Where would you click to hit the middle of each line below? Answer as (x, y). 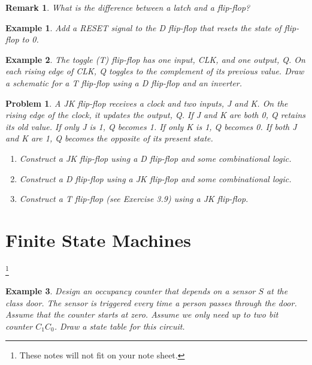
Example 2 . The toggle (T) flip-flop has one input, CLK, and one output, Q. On (155, 59)
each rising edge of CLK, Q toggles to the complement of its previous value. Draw (155, 71)
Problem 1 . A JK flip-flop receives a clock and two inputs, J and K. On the (147, 103)
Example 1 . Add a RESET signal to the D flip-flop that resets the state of (143, 27)
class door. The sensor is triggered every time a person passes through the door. (151, 302)
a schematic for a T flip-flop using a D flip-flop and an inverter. (124, 82)
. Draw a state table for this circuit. (119, 326)
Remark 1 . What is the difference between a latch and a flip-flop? (128, 7)
